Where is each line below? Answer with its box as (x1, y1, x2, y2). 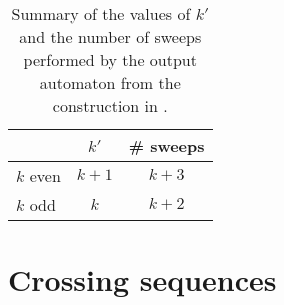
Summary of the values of (11, 2, 191, 25)
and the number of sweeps (19, 25, 202, 48)
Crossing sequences (8, 259, 277, 300)
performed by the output (23, 48, 197, 71)
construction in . (52, 94, 168, 117)
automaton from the (39, 71, 181, 94)
